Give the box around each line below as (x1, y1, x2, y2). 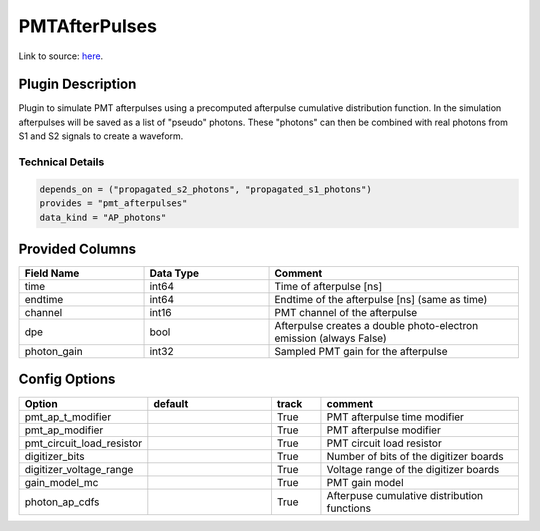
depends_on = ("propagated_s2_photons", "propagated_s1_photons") (39, 183, 372, 195)
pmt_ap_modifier (24, 423, 104, 437)
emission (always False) (274, 331, 387, 345)
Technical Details (18, 155, 105, 169)
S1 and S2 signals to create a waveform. (18, 130, 184, 142)
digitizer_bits (24, 449, 85, 463)
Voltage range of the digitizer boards (326, 462, 500, 476)
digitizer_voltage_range (24, 462, 134, 476)
